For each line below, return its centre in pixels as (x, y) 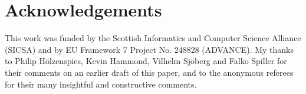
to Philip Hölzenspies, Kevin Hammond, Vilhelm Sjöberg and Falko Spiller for (146, 61)
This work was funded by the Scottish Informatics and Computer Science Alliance (153, 38)
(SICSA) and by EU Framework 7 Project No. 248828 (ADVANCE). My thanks (149, 49)
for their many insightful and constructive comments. (101, 84)
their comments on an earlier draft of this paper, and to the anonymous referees (149, 72)
